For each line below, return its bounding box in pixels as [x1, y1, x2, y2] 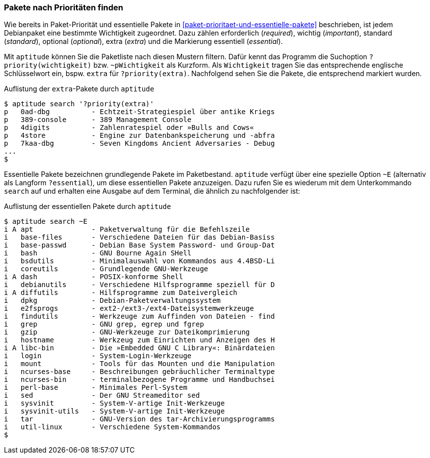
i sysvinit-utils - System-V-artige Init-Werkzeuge [4, 407, 225, 416]
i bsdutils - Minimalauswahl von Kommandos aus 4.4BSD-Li [4, 257, 275, 265]
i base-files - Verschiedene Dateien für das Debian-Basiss [4, 233, 275, 242]
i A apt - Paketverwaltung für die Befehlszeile [4, 225, 250, 234]
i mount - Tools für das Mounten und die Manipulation [4, 360, 275, 368]
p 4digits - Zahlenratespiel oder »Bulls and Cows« [4, 124, 254, 132]
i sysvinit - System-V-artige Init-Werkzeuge [4, 399, 225, 408]
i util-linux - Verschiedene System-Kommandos [4, 423, 221, 431]
